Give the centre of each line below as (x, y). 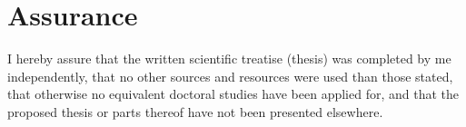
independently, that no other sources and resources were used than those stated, (230, 76)
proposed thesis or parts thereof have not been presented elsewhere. (195, 111)
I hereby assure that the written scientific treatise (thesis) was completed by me (229, 59)
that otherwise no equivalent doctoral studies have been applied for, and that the (233, 94)
